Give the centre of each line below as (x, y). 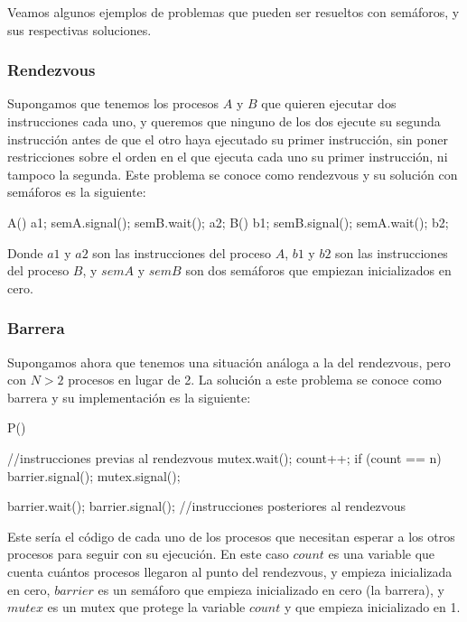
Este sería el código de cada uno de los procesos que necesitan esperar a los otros (231, 536)
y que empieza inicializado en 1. (372, 607)
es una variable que (382, 554)
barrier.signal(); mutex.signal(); (94, 475)
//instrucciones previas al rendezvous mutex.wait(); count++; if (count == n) (224, 457)
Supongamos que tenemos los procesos (113, 103)
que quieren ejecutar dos (329, 103)
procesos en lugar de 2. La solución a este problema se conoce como (255, 380)
